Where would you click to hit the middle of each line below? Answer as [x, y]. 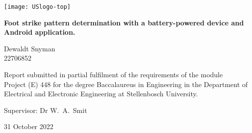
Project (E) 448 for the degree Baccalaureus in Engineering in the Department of [126, 84]
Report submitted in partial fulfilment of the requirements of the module [113, 75]
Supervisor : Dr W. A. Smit [46, 110]
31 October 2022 [29, 126]
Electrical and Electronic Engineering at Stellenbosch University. [101, 94]
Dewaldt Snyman [30, 48]
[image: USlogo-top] [38, 7]
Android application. [40, 32]
